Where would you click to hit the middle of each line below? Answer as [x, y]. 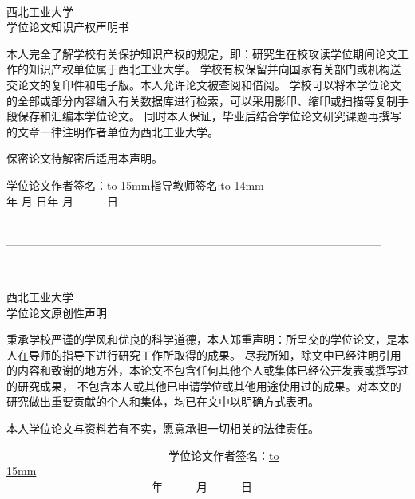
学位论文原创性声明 [57, 312]
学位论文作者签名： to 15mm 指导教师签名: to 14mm [135, 185]
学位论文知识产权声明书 [68, 27]
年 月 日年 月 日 [62, 200]
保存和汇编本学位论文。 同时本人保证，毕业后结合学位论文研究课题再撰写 [209, 116]
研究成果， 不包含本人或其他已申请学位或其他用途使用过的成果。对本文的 [209, 385]
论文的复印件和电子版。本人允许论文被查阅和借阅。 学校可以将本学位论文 [209, 84]
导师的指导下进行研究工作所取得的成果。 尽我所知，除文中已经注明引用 [215, 354]
